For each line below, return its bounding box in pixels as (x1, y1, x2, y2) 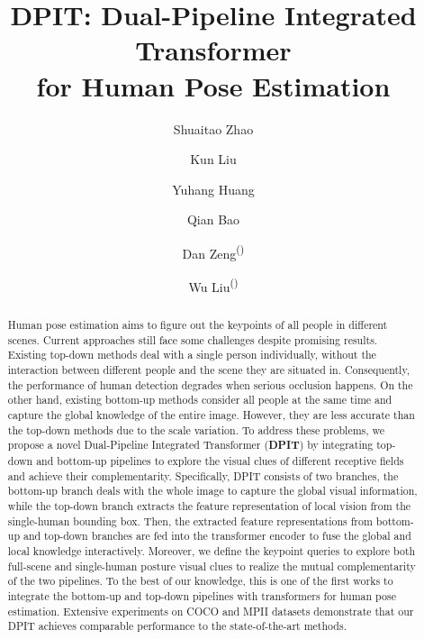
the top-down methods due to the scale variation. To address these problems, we (7, 422, 385, 437)
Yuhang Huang (172, 179, 255, 198)
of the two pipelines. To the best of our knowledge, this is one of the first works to (7, 573, 393, 589)
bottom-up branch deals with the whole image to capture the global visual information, (7, 483, 418, 498)
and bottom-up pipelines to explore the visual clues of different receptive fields (36, 453, 404, 469)
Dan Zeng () (182, 241, 245, 262)
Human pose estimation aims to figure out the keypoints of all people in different (7, 317, 388, 333)
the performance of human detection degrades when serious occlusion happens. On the (7, 377, 413, 392)
